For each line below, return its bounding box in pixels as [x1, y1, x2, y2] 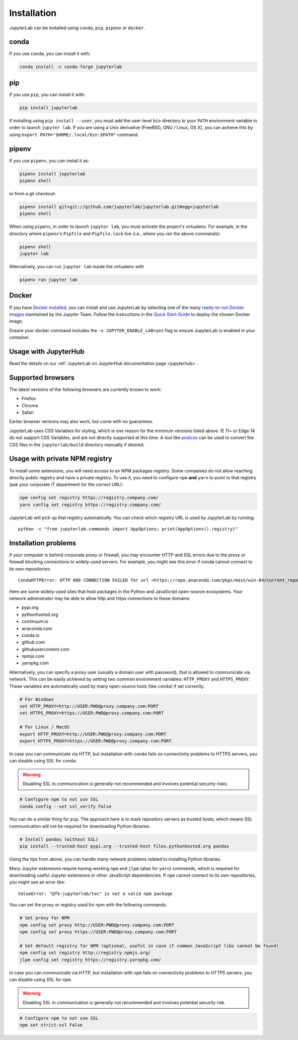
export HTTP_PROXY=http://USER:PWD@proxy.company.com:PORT [19, 731, 166, 737]
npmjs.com [21, 653, 45, 659]
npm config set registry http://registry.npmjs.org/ [19, 950, 151, 956]
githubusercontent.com [21, 646, 70, 652]
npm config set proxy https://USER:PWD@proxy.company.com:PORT [19, 929, 177, 935]
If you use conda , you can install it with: [9, 51, 91, 57]
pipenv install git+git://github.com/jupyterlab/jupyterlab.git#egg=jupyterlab [19, 204, 219, 210]
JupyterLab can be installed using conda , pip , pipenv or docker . [9, 25, 145, 31]
